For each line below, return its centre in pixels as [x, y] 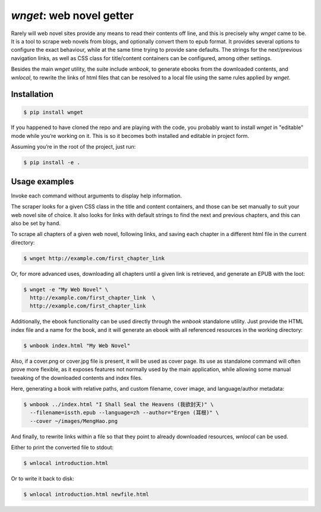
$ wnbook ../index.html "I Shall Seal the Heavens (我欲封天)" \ [119, 404]
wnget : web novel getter [72, 15]
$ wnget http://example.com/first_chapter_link [94, 258]
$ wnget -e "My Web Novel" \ [66, 289]
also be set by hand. [36, 223]
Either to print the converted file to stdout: [62, 447]
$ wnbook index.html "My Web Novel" [77, 345]
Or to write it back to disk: [43, 479]
